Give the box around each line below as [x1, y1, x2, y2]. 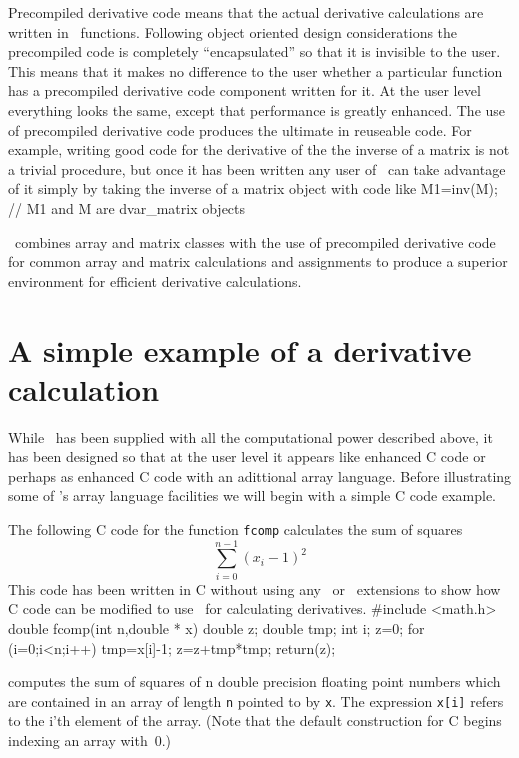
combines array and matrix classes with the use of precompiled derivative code [14, 231, 496, 252]
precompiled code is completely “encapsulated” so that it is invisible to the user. [8, 41, 501, 62]
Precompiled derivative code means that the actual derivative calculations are [8, 2, 484, 22]
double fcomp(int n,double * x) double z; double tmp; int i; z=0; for [8, 617, 425, 638]
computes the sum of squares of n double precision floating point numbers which [8, 671, 501, 692]
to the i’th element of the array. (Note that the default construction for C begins [8, 710, 502, 731]
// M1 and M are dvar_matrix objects [8, 197, 246, 218]
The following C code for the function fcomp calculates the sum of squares [8, 519, 463, 539]
